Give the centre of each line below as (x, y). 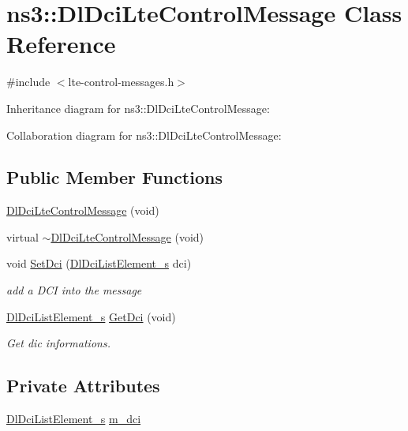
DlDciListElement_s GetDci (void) (91, 316)
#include (28, 82)
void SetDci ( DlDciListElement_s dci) (99, 263)
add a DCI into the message (74, 290)
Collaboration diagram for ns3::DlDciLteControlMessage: (144, 135)
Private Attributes (83, 386)
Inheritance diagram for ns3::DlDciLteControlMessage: (138, 108)
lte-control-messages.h (121, 82)
